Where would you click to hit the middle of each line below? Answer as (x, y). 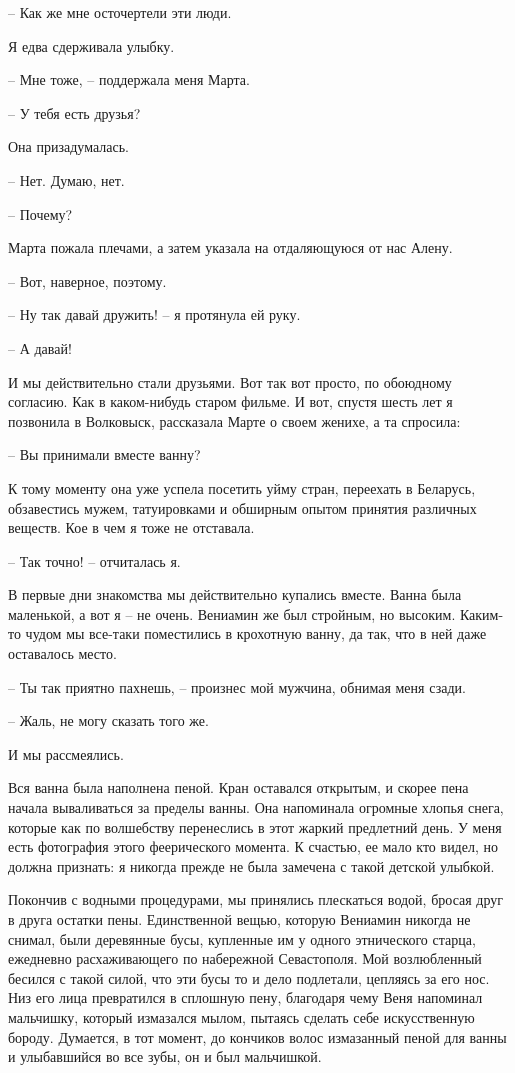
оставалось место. (62, 653)
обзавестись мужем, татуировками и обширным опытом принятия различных (242, 507)
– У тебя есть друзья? (74, 112)
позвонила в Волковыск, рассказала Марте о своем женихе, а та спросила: (234, 420)
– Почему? (40, 213)
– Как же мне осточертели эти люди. (120, 12)
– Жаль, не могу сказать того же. (108, 720)
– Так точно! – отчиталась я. (94, 560)
